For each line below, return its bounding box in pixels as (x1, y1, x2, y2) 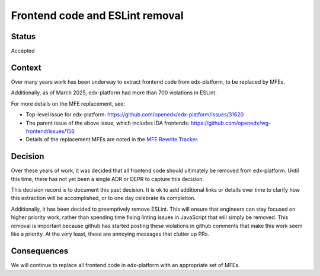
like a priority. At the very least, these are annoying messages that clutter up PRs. (11, 230, 210, 237)
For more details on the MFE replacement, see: (11, 100, 126, 107)
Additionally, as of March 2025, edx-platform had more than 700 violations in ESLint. (11, 89, 217, 96)
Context (11, 62, 41, 72)
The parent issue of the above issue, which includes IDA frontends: (25, 119, 190, 126)
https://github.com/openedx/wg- (190, 119, 271, 126)
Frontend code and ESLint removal (11, 9, 184, 22)
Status (11, 31, 36, 42)
